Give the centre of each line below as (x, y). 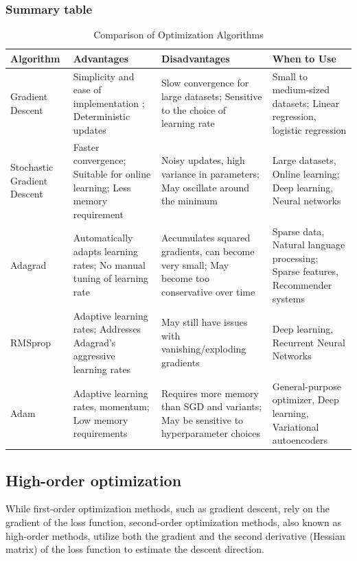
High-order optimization (94, 480)
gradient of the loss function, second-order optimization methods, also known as (174, 522)
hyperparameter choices (211, 433)
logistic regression (309, 130)
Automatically (103, 238)
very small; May (195, 264)
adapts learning (105, 251)
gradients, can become (208, 251)
